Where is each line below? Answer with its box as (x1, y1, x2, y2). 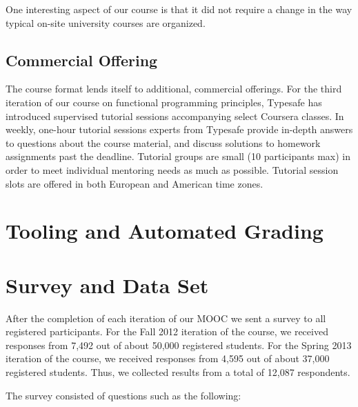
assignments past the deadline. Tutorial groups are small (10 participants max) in (6, 149, 351, 163)
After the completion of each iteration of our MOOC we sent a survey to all (6, 310, 326, 325)
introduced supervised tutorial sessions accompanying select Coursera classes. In (6, 108, 344, 123)
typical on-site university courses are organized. (6, 15, 206, 30)
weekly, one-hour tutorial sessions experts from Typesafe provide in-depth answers (6, 122, 353, 137)
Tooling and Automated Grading (6, 217, 324, 245)
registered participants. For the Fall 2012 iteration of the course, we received (6, 324, 328, 339)
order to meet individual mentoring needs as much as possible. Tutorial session (6, 162, 339, 177)
